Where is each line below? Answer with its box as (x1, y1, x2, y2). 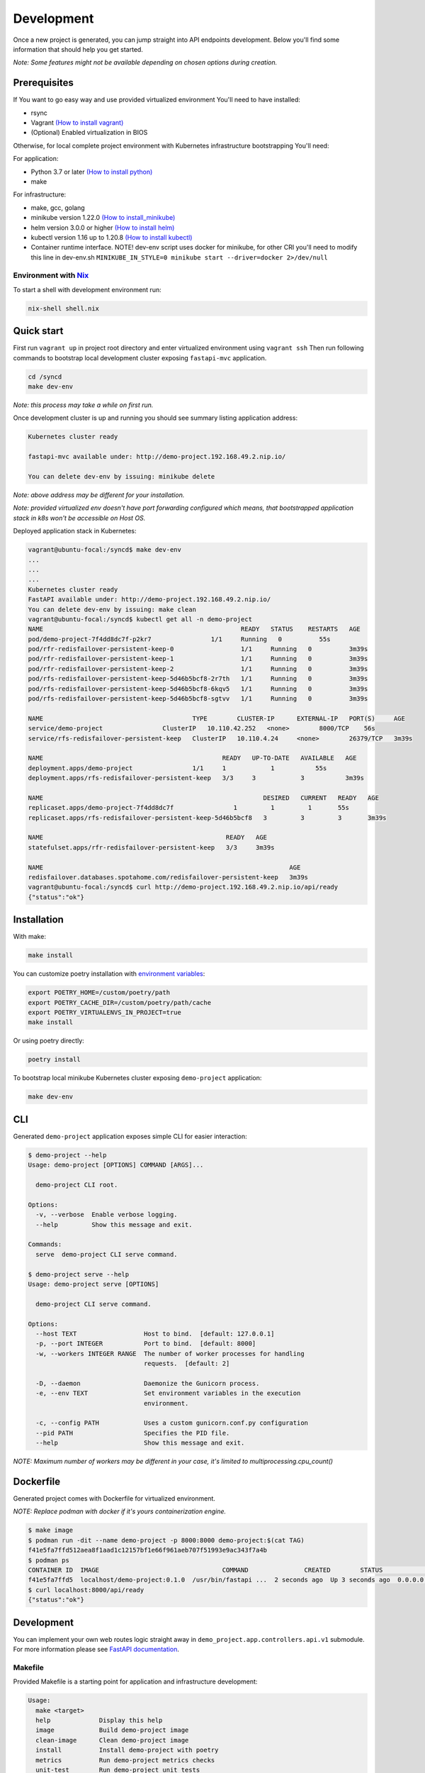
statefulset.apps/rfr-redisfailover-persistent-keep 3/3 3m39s (28, 843, 275, 851)
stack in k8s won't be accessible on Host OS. (13, 513, 146, 522)
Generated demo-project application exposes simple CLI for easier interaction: (13, 1132, 247, 1140)
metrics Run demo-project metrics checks (35, 1756, 215, 1764)
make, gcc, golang (30, 203, 85, 212)
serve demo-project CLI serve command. (35, 1250, 178, 1258)
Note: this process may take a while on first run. (13, 401, 154, 409)
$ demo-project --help (28, 1151, 107, 1159)
